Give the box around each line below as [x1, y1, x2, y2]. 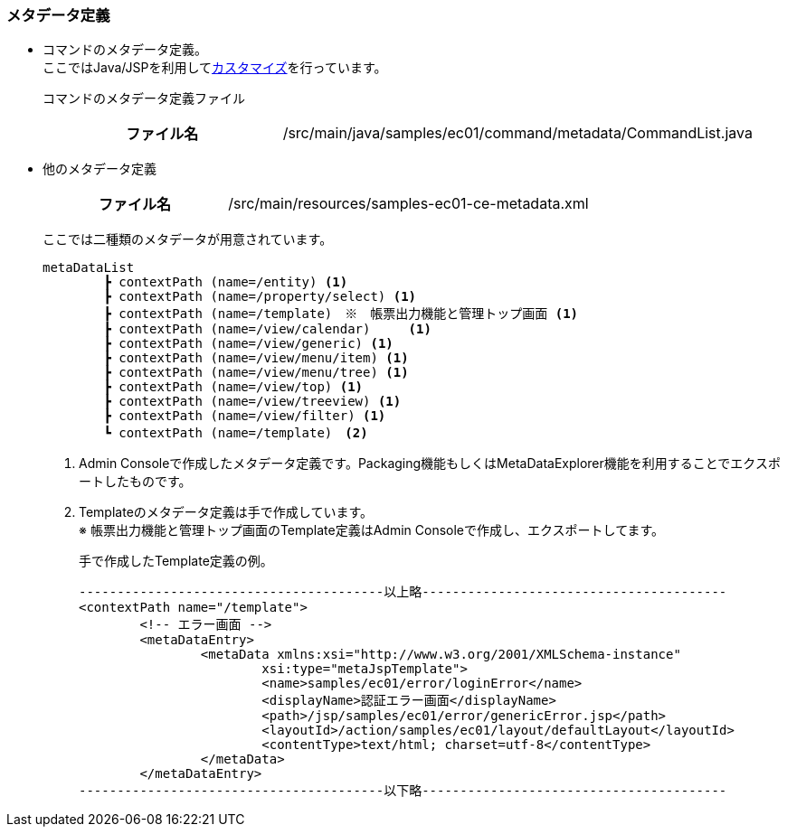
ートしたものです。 [79, 473, 192, 490]
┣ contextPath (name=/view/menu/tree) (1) [103, 365, 409, 380]
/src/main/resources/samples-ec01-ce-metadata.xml [228, 194, 589, 213]
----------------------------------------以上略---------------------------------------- [79, 585, 727, 600]
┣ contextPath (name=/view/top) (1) [103, 380, 364, 395]
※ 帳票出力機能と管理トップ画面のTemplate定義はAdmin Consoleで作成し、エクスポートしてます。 [79, 522, 665, 539]
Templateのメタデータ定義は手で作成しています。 [79, 504, 373, 520]
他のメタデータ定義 [43, 161, 156, 177]
